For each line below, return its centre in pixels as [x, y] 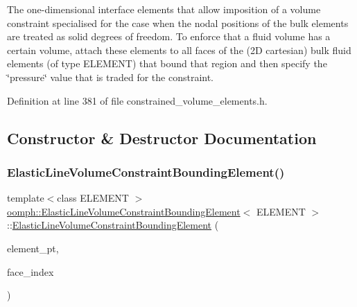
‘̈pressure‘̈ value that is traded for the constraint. [111, 77]
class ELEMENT [93, 198]
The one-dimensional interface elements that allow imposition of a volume [164, 9]
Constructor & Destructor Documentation [162, 138]
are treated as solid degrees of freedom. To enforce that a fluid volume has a [169, 36]
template [26, 198]
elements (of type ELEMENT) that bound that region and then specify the [167, 63]
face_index [31, 271]
